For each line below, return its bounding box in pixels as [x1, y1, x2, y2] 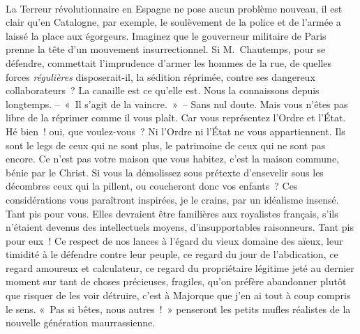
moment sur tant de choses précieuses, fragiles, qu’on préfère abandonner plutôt [6, 274, 347, 289]
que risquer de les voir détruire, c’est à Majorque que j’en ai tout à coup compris [6, 288, 351, 303]
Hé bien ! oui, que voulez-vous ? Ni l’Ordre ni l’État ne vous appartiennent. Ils [6, 123, 345, 138]
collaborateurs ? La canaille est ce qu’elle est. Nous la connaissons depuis [6, 83, 320, 98]
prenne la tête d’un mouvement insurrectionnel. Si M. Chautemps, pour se [6, 42, 326, 56]
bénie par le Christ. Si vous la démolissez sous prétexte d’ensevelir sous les [6, 165, 324, 179]
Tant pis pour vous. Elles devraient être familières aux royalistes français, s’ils [6, 206, 338, 220]
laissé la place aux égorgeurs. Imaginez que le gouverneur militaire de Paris [6, 28, 327, 43]
